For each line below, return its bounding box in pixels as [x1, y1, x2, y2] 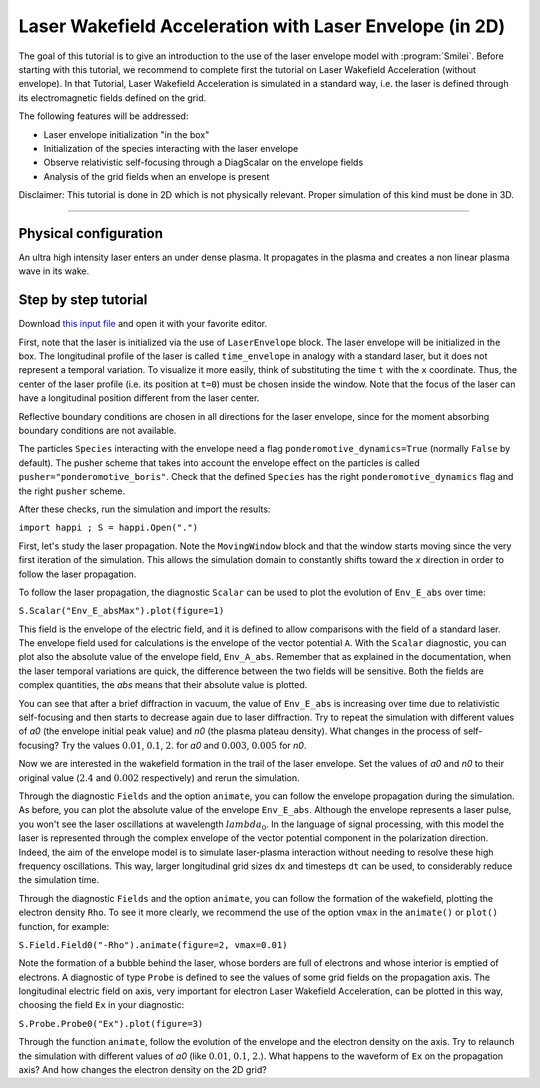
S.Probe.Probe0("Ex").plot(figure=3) [18, 1018, 204, 1029]
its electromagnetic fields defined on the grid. [18, 91, 207, 104]
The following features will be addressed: [18, 110, 189, 122]
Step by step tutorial [18, 291, 148, 309]
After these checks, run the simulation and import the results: [18, 503, 271, 515]
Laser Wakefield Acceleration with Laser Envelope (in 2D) [18, 15, 506, 37]
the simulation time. [18, 874, 100, 886]
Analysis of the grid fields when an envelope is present [43, 170, 270, 182]
